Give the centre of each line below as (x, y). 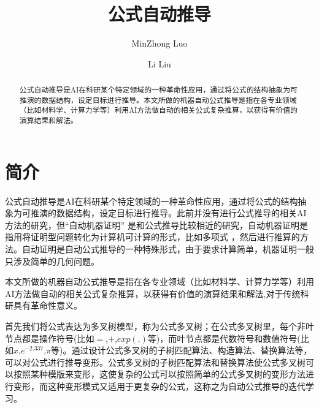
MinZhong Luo (159, 43)
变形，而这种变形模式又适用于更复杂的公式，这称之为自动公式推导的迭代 (159, 386)
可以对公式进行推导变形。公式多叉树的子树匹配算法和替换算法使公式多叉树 (155, 362)
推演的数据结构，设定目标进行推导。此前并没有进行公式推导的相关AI (168, 213)
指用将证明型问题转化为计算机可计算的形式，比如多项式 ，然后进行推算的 (152, 237)
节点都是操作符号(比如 (50, 338)
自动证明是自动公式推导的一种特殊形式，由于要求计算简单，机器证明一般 (168, 249)
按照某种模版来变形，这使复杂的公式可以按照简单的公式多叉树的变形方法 (159, 374)
